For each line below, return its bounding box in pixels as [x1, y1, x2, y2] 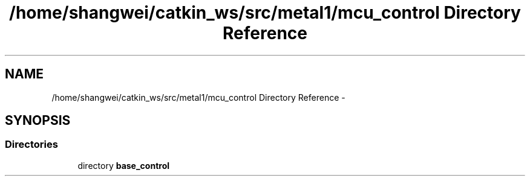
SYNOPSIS [5, 113, 71, 129]
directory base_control [77, 160, 170, 171]
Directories [5, 138, 58, 151]
